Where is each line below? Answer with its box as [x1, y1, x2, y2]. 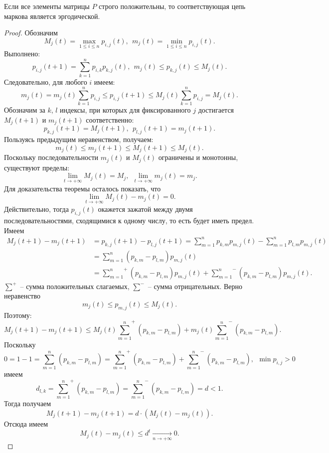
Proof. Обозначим [4, 27, 58, 38]
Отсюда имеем [4, 419, 48, 429]
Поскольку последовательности [4, 152, 99, 162]
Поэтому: [4, 309, 32, 320]
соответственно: [86, 115, 134, 125]
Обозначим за [4, 105, 45, 115]
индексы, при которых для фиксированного [60, 105, 191, 115]
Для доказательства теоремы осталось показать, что [4, 183, 161, 193]
